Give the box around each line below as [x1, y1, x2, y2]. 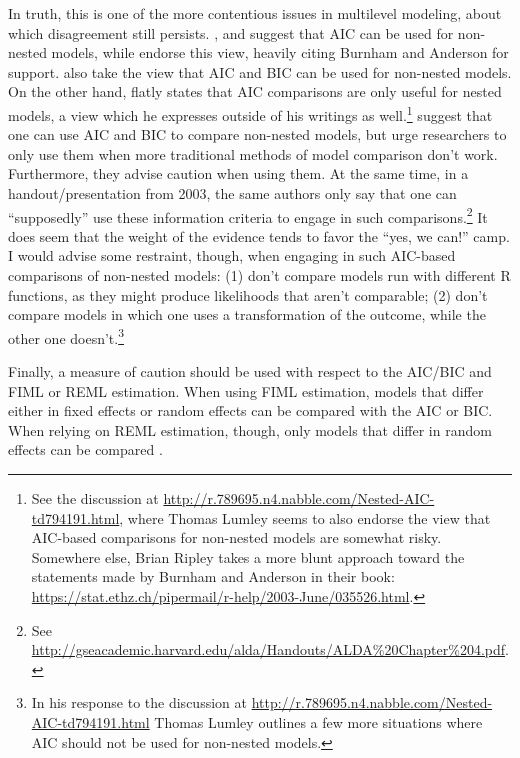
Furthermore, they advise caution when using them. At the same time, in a [8, 163, 469, 184]
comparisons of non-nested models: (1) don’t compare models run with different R [8, 265, 511, 286]
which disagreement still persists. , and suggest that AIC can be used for [8, 22, 454, 43]
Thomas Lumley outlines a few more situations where [154, 711, 483, 732]
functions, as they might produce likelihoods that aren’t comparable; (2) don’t [8, 284, 488, 305]
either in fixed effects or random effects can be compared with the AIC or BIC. [8, 400, 493, 421]
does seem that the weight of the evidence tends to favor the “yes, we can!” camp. [8, 225, 510, 246]
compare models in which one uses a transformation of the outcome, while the [8, 304, 486, 325]
